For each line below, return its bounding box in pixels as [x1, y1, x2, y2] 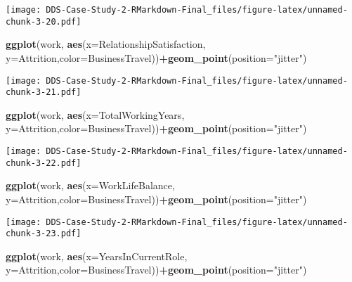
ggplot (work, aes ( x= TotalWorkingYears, [6, 107, 185, 122]
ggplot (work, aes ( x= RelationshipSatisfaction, [6, 37, 206, 51]
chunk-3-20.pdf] [6, 16, 82, 27]
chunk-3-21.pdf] [6, 87, 82, 98]
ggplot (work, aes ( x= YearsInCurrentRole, [6, 248, 188, 263]
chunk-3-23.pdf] [6, 229, 82, 239]
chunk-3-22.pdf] [6, 158, 82, 168]
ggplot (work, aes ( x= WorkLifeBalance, [6, 178, 175, 193]
